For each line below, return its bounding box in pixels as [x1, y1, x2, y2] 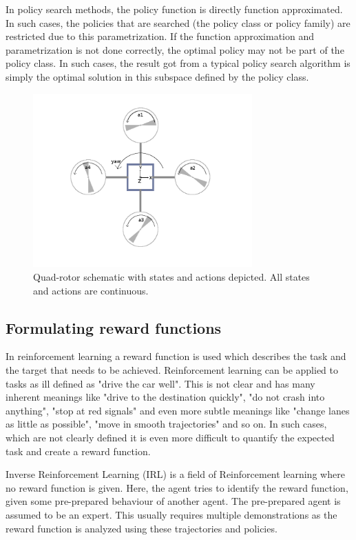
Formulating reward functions [6, 317, 222, 338]
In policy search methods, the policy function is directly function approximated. [6, 2, 343, 16]
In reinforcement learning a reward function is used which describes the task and [6, 349, 346, 363]
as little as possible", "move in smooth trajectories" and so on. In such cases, [6, 417, 327, 431]
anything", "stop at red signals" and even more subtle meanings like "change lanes [6, 403, 350, 417]
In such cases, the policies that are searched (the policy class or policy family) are [6, 15, 350, 30]
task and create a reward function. [6, 443, 151, 458]
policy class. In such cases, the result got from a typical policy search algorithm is [6, 56, 350, 70]
